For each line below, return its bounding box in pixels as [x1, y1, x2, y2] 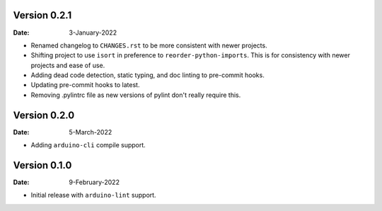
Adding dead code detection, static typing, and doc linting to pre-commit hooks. [30, 71, 265, 79]
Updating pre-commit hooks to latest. [30, 81, 140, 89]
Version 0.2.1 [13, 9, 72, 21]
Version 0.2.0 [13, 109, 75, 121]
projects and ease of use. [30, 61, 105, 69]
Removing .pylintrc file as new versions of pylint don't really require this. [30, 91, 241, 99]
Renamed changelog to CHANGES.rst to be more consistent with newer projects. [30, 41, 268, 50]
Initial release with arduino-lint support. [30, 191, 156, 200]
